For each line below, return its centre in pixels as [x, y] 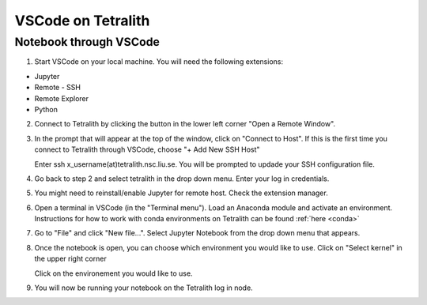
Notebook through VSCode [87, 42]
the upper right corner [70, 259]
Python [46, 109]
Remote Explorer [62, 98]
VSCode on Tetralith [82, 21]
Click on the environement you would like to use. [113, 273]
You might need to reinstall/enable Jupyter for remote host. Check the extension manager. [181, 193]
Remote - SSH [57, 88]
